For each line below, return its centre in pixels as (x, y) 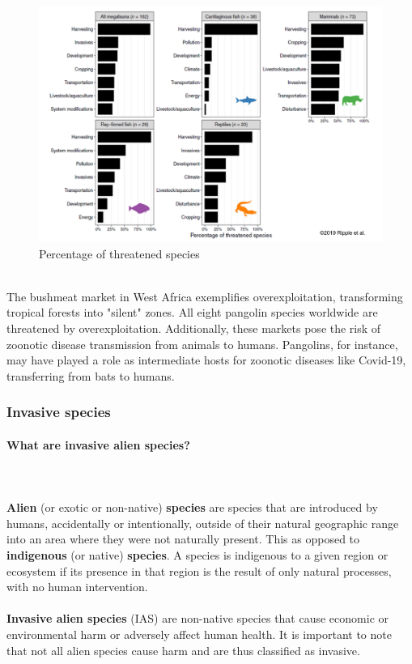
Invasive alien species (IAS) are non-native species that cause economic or (198, 618)
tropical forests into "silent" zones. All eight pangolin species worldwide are (192, 312)
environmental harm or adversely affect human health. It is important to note (199, 634)
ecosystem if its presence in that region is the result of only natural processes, (199, 570)
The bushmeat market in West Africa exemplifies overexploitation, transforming (205, 296)
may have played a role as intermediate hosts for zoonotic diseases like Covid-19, (206, 360)
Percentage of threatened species (119, 253)
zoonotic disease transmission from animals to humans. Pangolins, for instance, (202, 344)
